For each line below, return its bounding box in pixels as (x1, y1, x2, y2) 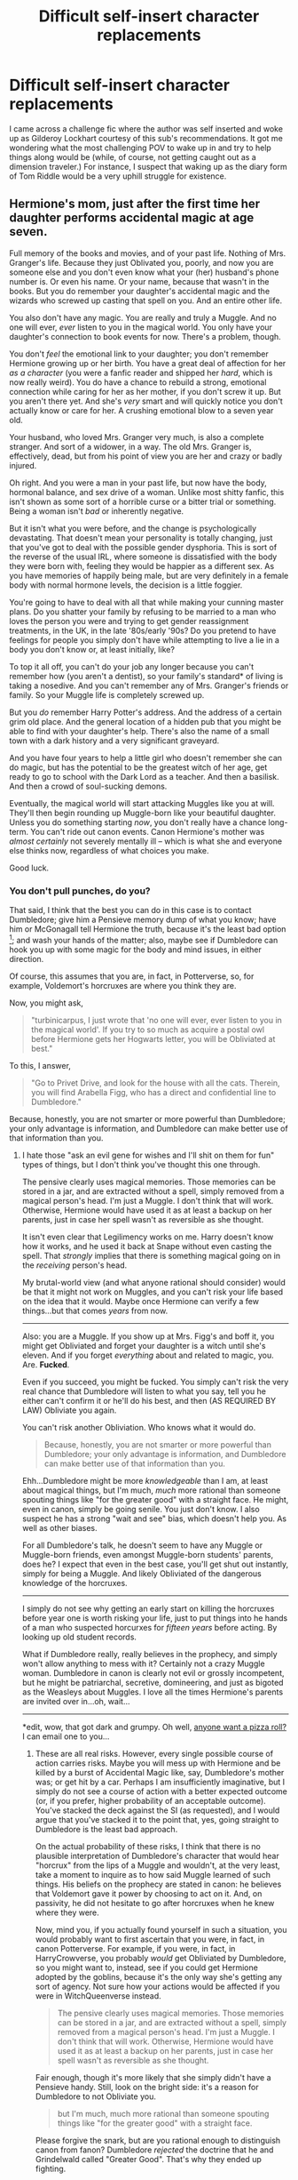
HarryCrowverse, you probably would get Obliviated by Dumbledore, (35, 1952, 286, 1963)
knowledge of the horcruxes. (21, 1577, 128, 1588)
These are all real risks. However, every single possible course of (35, 1748, 273, 1759)
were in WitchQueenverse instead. (35, 1990, 161, 2001)
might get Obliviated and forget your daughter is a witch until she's (21, 1340, 266, 1350)
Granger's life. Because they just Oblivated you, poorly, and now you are (9, 257, 274, 268)
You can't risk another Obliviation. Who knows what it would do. (21, 1422, 256, 1432)
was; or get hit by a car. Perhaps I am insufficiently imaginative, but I (35, 1776, 286, 1787)
